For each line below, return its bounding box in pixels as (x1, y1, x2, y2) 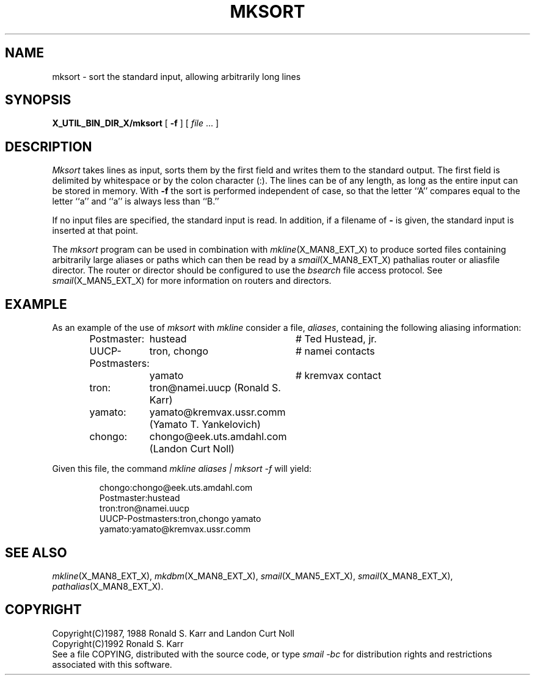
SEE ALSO (5, 544, 67, 560)
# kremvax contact (295, 369, 382, 382)
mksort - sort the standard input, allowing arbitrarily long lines (52, 71, 301, 82)
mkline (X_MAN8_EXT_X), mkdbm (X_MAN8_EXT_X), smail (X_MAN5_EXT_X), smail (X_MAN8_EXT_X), (52, 570, 453, 581)
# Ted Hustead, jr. (295, 333, 377, 345)
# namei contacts (295, 345, 375, 358)
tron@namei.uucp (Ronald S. (149, 382, 281, 394)
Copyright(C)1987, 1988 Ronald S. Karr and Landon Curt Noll (52, 628, 294, 638)
